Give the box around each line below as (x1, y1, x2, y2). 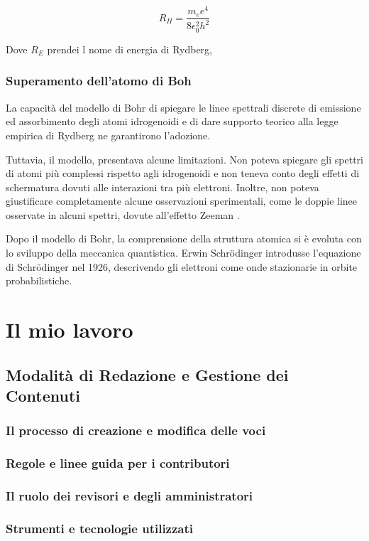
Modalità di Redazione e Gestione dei (6, 363, 289, 385)
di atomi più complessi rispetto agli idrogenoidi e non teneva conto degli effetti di (6, 166, 360, 181)
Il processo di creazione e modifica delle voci (6, 422, 266, 439)
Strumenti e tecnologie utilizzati (6, 519, 193, 537)
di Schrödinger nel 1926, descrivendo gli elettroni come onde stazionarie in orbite (6, 259, 358, 274)
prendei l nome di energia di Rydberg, (47, 41, 213, 56)
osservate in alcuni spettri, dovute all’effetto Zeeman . (6, 207, 240, 222)
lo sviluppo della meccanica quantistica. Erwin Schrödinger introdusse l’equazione (6, 245, 361, 260)
